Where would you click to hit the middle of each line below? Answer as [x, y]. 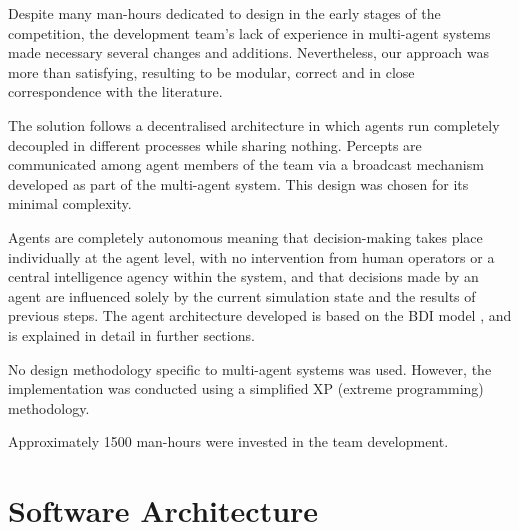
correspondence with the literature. [115, 91]
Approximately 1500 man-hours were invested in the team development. [228, 441]
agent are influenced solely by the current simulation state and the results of [242, 295]
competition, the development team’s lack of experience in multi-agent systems [249, 32]
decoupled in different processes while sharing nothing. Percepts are [215, 144]
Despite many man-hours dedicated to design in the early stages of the [224, 13]
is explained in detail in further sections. [131, 334]
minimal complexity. [70, 203]
